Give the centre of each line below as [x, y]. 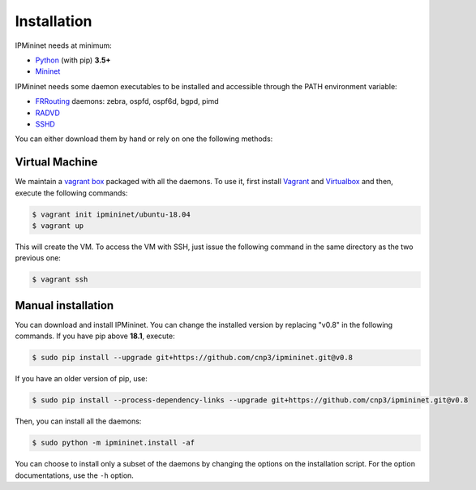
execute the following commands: [71, 193]
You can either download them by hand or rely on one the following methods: [144, 139]
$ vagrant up [58, 226]
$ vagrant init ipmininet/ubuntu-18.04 [111, 214]
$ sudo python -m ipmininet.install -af [113, 443]
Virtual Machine [56, 162]
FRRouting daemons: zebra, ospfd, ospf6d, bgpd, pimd [127, 101]
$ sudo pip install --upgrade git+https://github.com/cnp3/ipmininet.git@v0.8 [192, 358]
